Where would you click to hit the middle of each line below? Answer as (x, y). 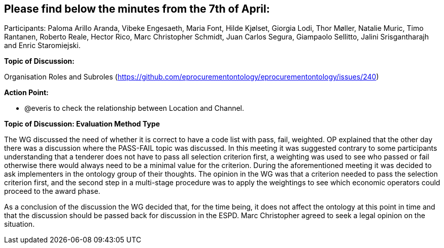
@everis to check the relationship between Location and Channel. (134, 108)
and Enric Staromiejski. (42, 46)
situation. (20, 224)
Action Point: (26, 93)
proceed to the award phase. (52, 191)
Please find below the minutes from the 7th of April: (137, 9)
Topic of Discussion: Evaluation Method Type (82, 124)
